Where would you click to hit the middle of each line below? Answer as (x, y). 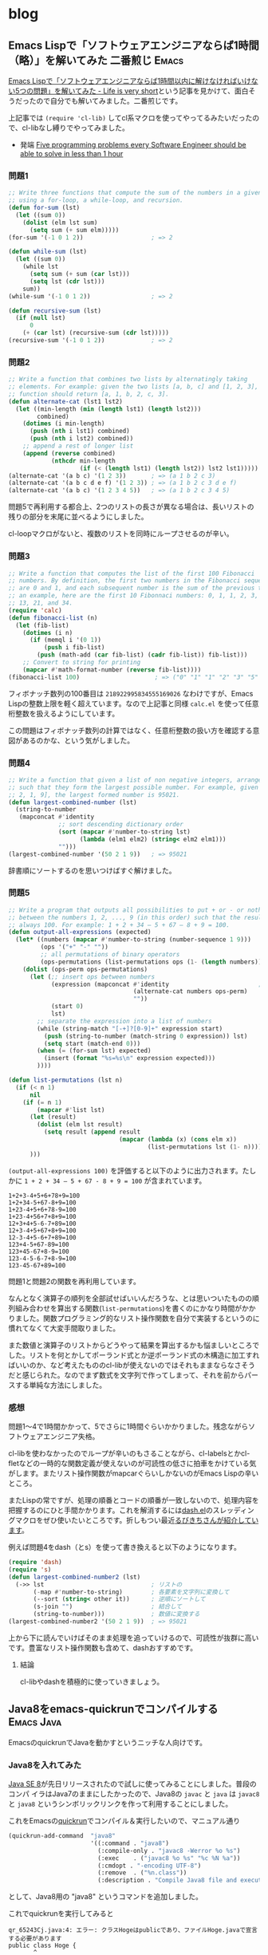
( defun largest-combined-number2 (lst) (75, 1577)
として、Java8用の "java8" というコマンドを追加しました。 (106, 1897)
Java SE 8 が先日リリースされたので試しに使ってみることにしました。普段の (132, 1784)
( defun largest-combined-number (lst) (73, 802)
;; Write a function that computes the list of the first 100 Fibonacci (132, 573)
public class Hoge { (43, 1946)
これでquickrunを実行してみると (61, 1914)
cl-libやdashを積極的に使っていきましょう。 (92, 1681)
